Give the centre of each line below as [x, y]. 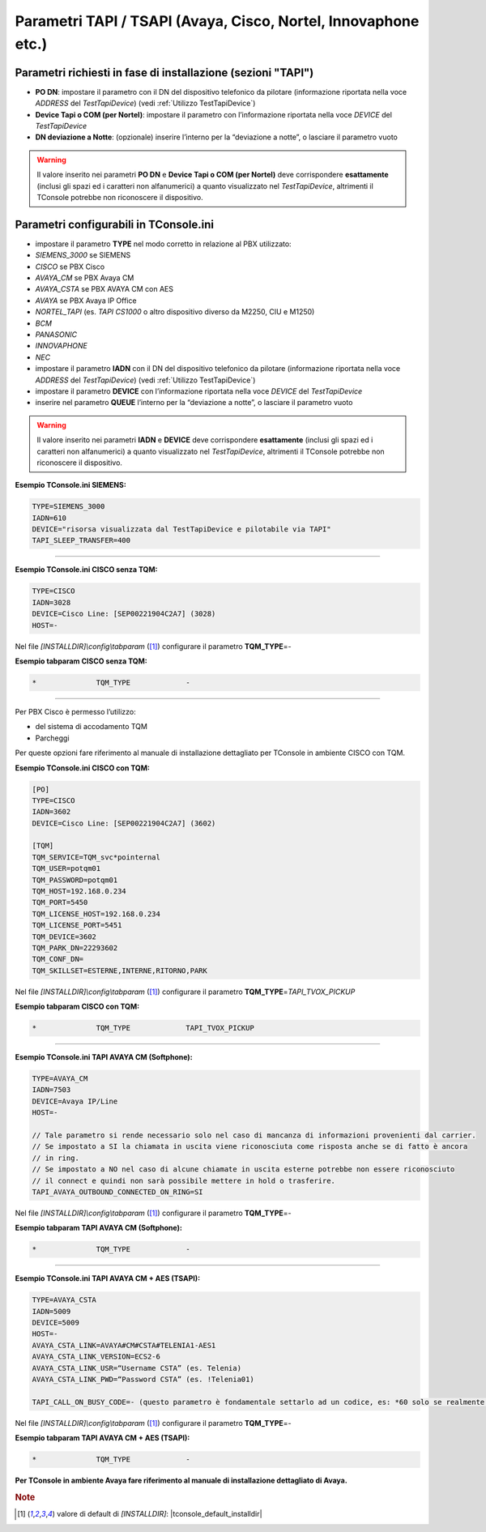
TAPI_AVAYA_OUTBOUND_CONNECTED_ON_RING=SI [117, 1192]
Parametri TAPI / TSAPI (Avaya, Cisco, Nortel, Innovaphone [217, 21]
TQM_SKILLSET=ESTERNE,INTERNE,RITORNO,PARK [120, 971]
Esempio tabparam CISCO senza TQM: [81, 661]
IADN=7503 [51, 1090]
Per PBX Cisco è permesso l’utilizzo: [76, 711]
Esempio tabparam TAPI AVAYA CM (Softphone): [98, 1228]
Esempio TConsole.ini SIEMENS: [71, 485]
